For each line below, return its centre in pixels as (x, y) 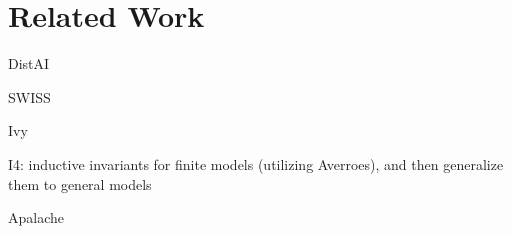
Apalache (36, 217)
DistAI (29, 63)
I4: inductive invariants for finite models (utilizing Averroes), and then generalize (256, 163)
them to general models (80, 183)
